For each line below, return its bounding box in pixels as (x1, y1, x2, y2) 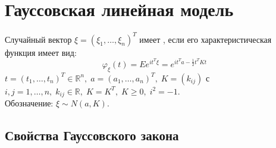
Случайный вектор (5, 33, 72, 45)
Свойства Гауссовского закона (5, 126, 179, 144)
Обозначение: (5, 97, 54, 109)
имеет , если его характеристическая (139, 33, 272, 45)
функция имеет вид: (5, 46, 77, 58)
